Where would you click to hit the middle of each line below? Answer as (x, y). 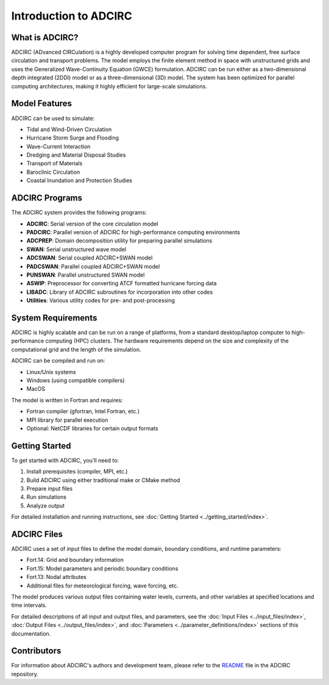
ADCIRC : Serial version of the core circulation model (92, 224)
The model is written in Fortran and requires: (67, 400)
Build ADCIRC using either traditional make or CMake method (103, 480)
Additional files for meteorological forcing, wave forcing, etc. (103, 586)
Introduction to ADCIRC (72, 16)
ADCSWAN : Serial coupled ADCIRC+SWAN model (90, 258)
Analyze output (46, 505)
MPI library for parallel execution (67, 420)
